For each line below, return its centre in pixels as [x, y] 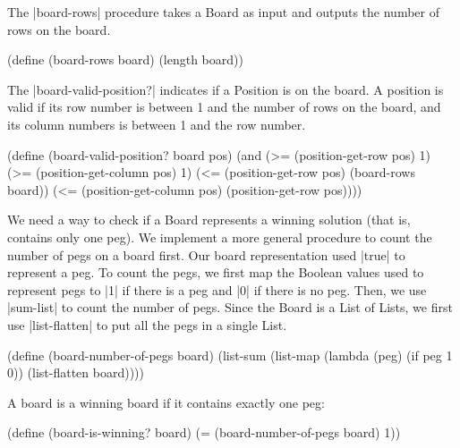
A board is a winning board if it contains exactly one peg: [166, 402]
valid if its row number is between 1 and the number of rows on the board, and [224, 107]
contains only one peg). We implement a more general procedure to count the [220, 237]
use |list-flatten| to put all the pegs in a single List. [147, 324]
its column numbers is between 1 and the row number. [157, 124]
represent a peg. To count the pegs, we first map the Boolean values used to [216, 272]
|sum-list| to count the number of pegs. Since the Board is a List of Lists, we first [230, 307]
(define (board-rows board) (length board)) [125, 59]
